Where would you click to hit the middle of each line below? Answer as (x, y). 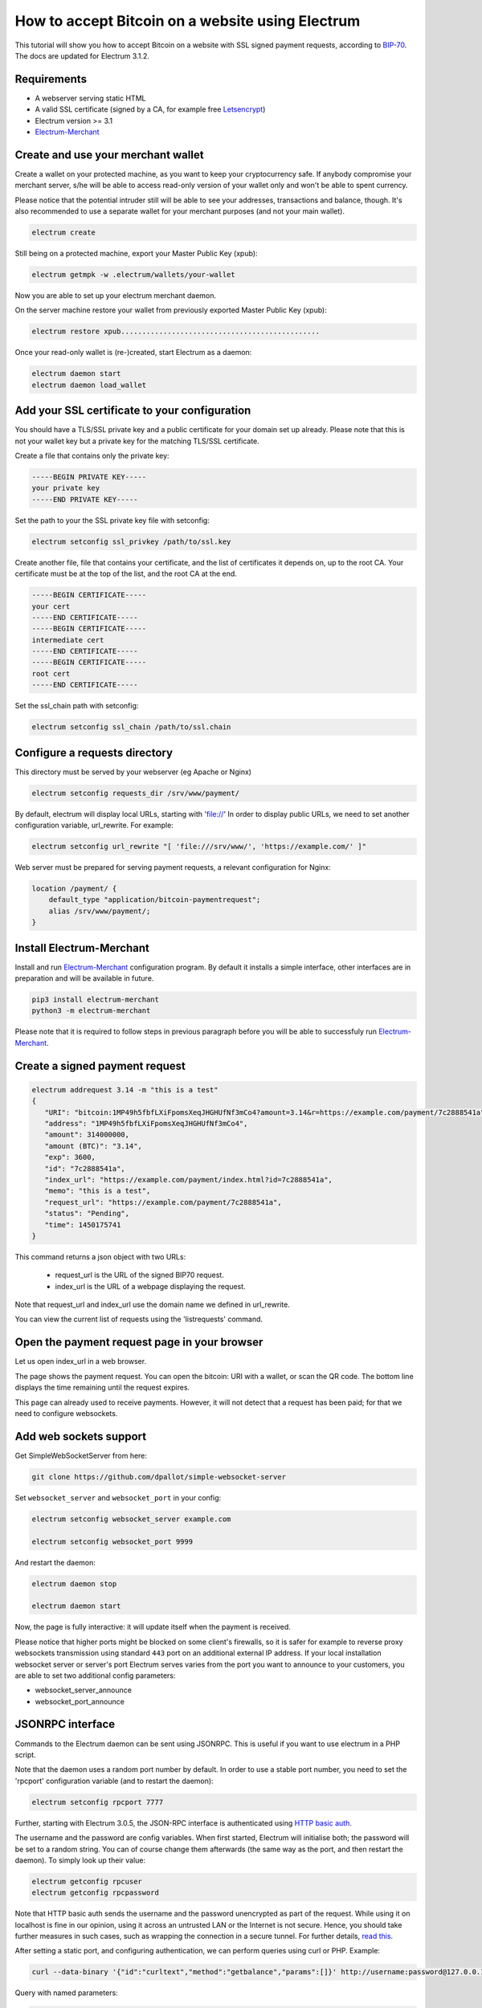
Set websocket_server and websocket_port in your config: (118, 1497)
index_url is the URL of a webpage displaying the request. (150, 1286)
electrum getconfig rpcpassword (96, 1893)
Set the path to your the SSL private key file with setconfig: (112, 520)
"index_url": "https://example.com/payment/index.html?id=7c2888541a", (189, 1179)
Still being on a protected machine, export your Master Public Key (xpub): (136, 254)
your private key (66, 488)
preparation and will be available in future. (84, 978)
